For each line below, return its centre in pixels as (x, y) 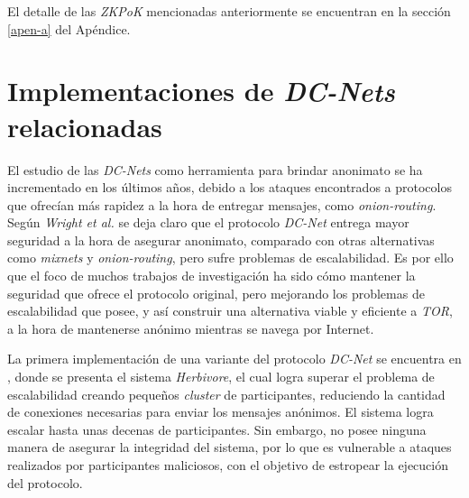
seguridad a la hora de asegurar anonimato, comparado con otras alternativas (221, 240)
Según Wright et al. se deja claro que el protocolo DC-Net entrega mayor (208, 222)
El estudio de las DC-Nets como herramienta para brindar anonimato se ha (215, 169)
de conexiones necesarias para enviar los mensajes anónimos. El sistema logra (221, 412)
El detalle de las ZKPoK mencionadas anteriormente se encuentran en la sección (229, 11)
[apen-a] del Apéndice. (69, 28)
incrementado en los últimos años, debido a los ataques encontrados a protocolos (230, 187)
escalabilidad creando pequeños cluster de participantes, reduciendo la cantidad (226, 394)
